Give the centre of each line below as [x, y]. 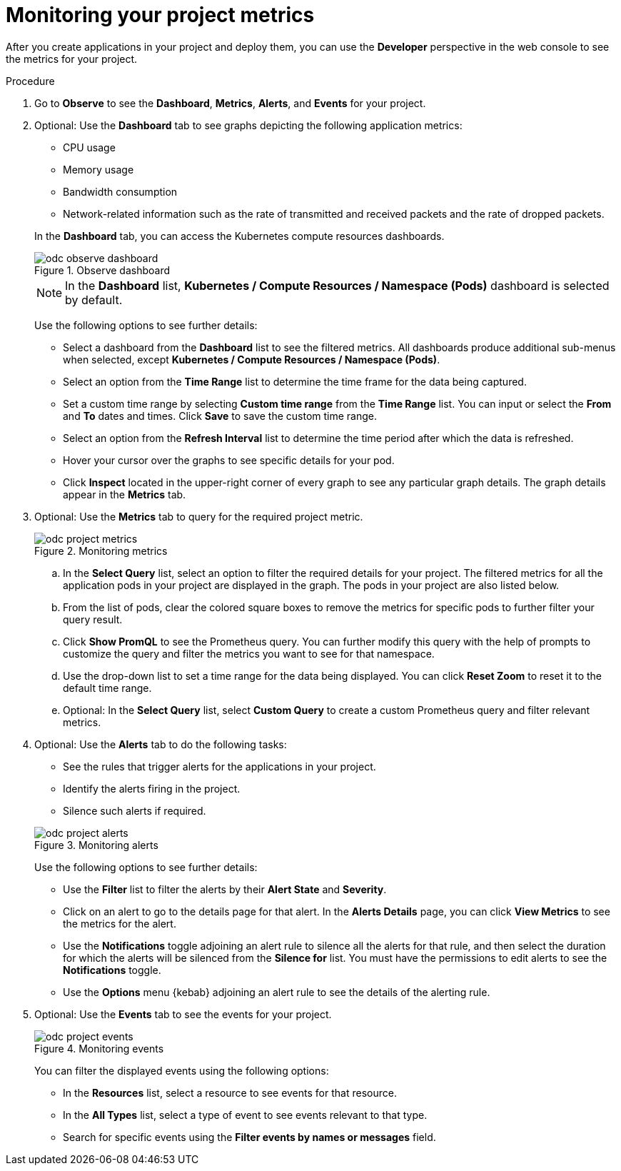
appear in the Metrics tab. [125, 494]
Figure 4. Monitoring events [99, 1048]
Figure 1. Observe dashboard [102, 270]
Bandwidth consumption [120, 191]
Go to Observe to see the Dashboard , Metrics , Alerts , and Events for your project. [230, 103]
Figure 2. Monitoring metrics [101, 551]
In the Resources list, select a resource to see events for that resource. [230, 1092]
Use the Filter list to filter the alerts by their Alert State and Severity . [225, 889]
